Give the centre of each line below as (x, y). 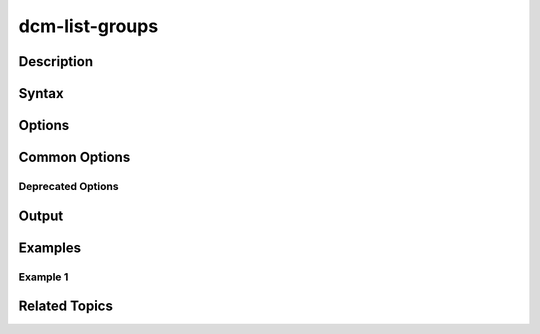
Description (56, 61)
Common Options (74, 157)
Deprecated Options (68, 186)
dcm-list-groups (88, 26)
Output (41, 215)
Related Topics (66, 306)
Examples (50, 247)
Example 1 (43, 277)
